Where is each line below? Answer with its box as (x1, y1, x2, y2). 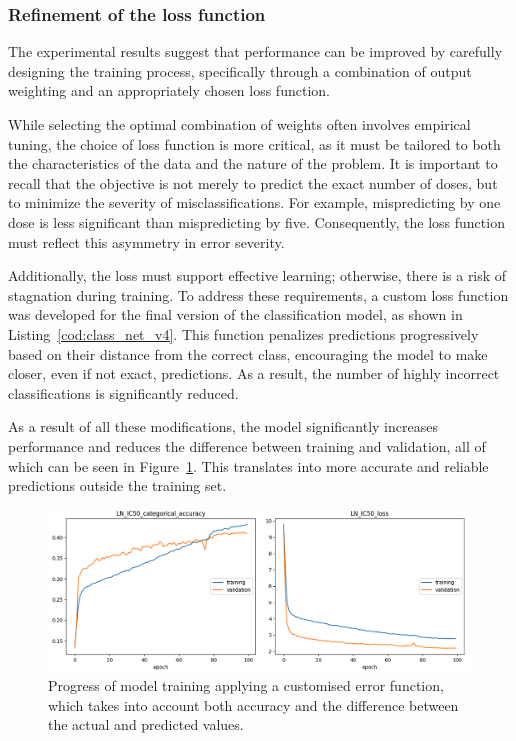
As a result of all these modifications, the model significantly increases (8, 416, 438, 437)
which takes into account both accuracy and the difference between (48, 694, 459, 715)
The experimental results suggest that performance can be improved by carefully (8, 41, 503, 62)
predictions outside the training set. (8, 475, 227, 496)
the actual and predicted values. (48, 714, 244, 735)
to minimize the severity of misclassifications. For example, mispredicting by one (8, 192, 501, 213)
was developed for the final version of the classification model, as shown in (8, 304, 463, 325)
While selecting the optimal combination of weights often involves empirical (8, 114, 471, 134)
